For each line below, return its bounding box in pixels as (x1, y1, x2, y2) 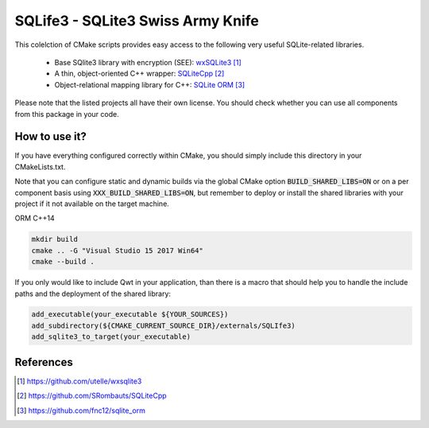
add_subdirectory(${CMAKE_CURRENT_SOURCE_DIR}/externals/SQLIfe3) (31, 321, 296, 330)
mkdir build (31, 235, 79, 244)
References (14, 355, 73, 369)
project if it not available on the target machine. (14, 199, 170, 208)
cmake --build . (31, 257, 95, 267)
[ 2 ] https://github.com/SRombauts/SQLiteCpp (17, 391, 167, 401)
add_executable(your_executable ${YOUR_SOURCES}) (31, 310, 229, 319)
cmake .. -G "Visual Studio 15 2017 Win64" (31, 246, 204, 255)
